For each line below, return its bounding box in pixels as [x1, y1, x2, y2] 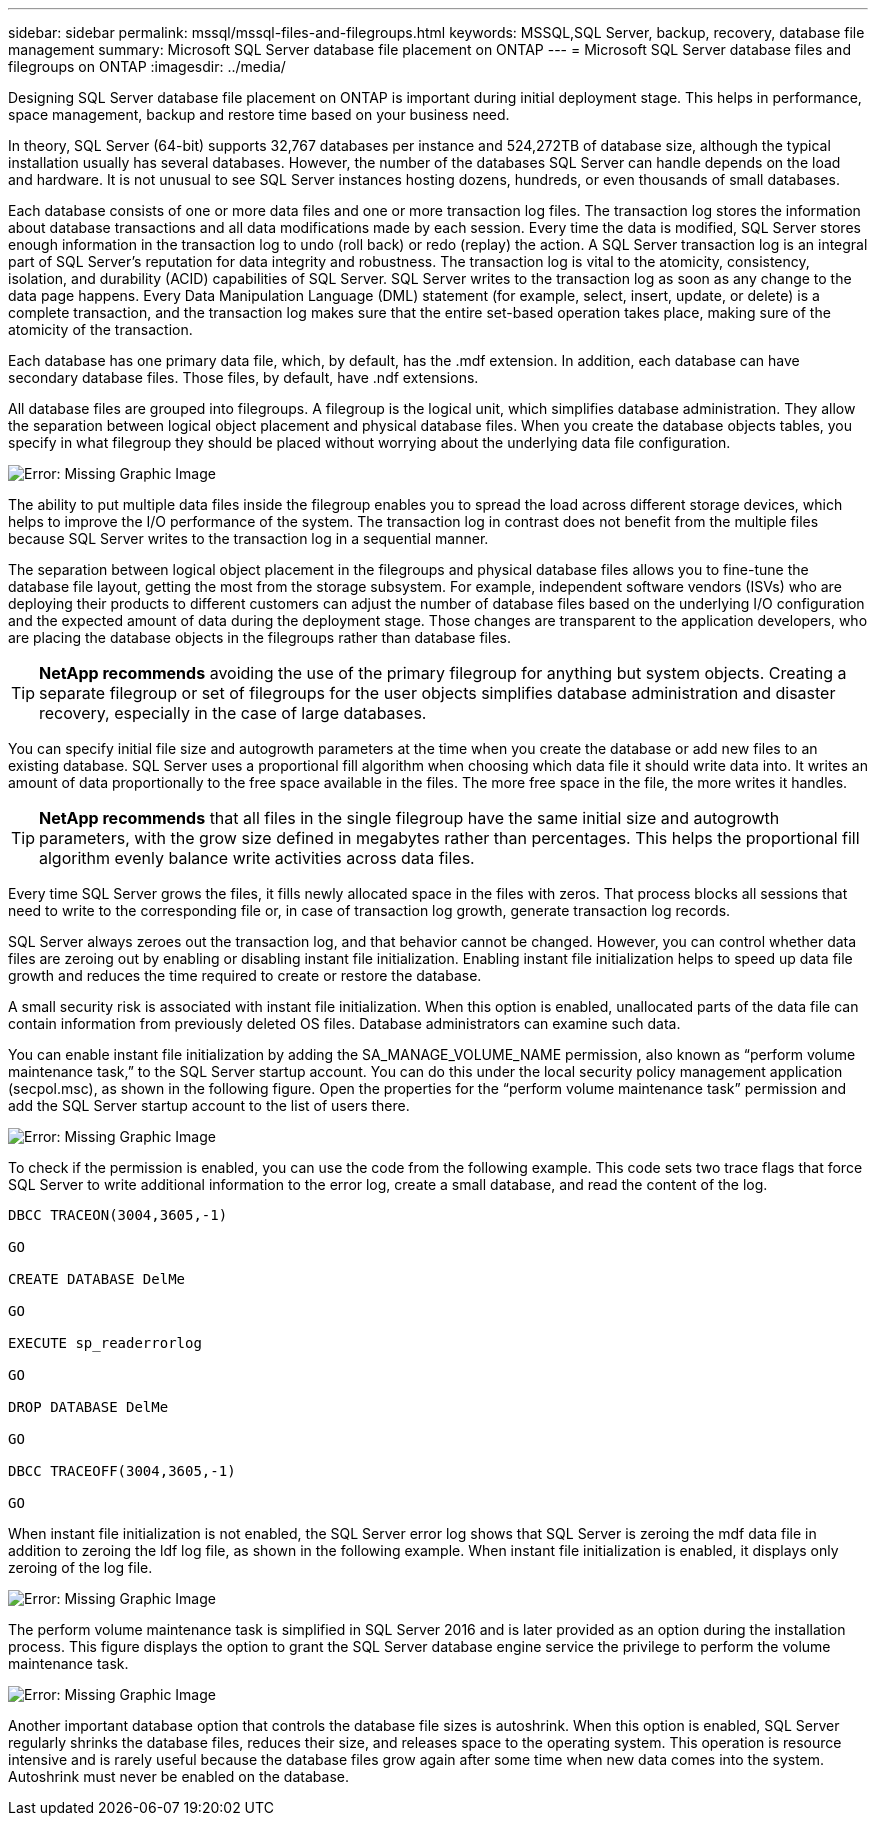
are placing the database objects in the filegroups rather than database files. [8, 629, 511, 646]
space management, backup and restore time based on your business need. [8, 106, 510, 123]
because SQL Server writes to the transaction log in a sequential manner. [8, 530, 489, 547]
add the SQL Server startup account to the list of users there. [8, 1097, 410, 1114]
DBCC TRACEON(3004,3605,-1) [8, 1207, 228, 1223]
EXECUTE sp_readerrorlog [8, 1335, 202, 1351]
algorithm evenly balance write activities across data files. [39, 848, 475, 868]
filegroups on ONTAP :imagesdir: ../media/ [8, 58, 286, 75]
